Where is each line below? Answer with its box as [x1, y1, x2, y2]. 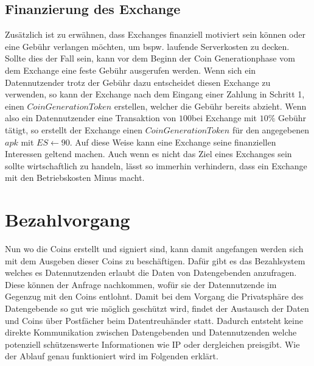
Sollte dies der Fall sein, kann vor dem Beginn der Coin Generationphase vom [5, 52, 295, 65]
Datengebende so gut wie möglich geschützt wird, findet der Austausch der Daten [5, 302, 309, 315]
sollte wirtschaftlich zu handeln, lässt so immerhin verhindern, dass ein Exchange [5, 159, 307, 172]
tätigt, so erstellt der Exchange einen [5, 123, 142, 136]
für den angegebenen [232, 123, 309, 136]
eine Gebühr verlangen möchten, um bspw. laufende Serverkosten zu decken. [5, 40, 290, 52]
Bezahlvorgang [5, 207, 130, 232]
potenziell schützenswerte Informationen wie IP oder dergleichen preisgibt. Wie [5, 337, 300, 350]
